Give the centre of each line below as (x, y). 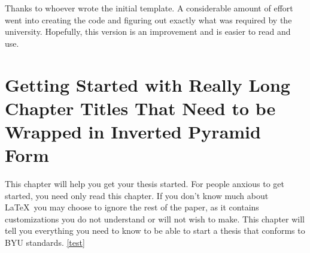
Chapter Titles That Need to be (140, 108)
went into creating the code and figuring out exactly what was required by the (148, 19)
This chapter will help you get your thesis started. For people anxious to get (145, 184)
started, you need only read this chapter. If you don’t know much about (137, 195)
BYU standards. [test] (45, 243)
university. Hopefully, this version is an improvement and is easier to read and (148, 31)
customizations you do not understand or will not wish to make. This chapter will (155, 219)
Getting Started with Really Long (148, 84)
